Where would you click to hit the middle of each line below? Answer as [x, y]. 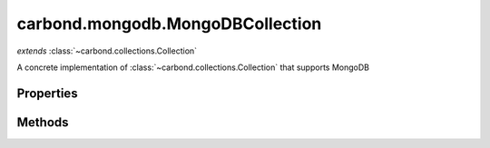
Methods [43, 122]
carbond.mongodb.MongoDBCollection [169, 24]
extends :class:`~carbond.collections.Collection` [107, 51]
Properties [47, 93]
